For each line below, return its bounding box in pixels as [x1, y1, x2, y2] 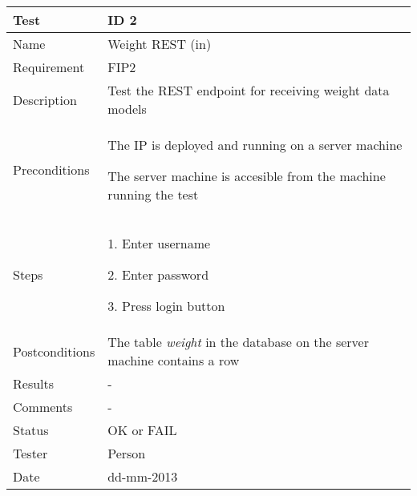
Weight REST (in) [107, 34, 212, 53]
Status [13, 421, 49, 439]
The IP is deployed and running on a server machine [107, 135, 403, 154]
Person [107, 444, 146, 462]
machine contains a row [107, 351, 240, 369]
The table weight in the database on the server [107, 333, 369, 351]
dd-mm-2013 [107, 467, 178, 486]
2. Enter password [107, 265, 209, 284]
